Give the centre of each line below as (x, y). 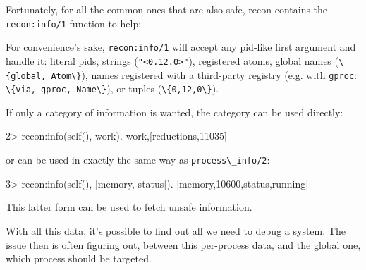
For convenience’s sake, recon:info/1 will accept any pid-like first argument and (181, 47)
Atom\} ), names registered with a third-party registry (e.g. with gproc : (204, 74)
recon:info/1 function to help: (74, 23)
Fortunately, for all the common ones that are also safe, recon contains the (167, 9)
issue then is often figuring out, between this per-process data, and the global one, (183, 244)
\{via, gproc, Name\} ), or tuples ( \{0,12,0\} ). (112, 88)
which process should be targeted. (79, 258)
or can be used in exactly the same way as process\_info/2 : (138, 160)
